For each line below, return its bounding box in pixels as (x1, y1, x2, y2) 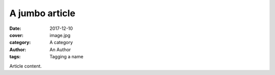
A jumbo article (9, 8, 76, 19)
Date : (9, 25, 21, 31)
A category (49, 40, 73, 46)
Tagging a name (49, 54, 84, 60)
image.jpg (49, 32, 71, 38)
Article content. (9, 63, 42, 69)
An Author (49, 46, 71, 53)
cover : (9, 32, 24, 38)
